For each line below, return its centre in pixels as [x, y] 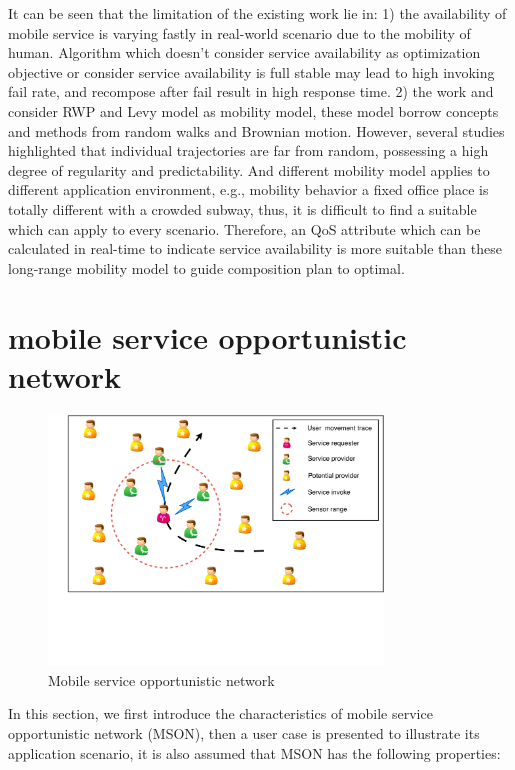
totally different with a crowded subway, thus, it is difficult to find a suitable [242, 208]
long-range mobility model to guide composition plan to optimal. [206, 267]
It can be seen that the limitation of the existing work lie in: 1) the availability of [257, 13]
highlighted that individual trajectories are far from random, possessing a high [248, 150]
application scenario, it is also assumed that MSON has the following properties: [254, 752]
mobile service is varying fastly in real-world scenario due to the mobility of [239, 32]
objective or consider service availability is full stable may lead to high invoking [251, 71]
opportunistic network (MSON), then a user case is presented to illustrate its [244, 733]
